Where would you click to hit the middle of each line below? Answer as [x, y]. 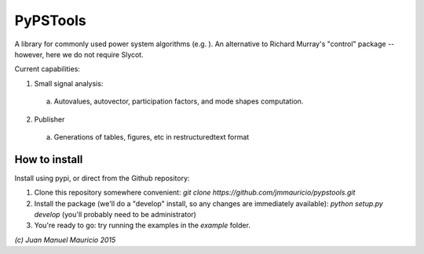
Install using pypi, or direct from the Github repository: [102, 178]
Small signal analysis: [69, 83]
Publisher [49, 119]
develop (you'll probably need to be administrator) [115, 214]
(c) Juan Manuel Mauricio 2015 [65, 240]
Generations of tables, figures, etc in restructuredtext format [152, 136]
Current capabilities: [47, 69]
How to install [49, 160]
